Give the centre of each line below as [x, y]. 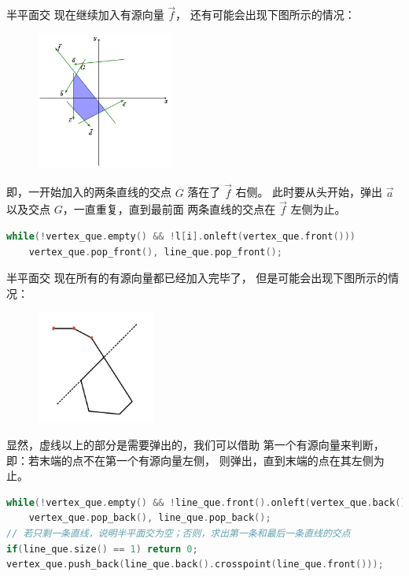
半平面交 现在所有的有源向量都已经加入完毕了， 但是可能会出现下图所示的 [197, 278]
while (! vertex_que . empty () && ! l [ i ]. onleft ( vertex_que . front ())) [181, 237]
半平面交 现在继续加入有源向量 [85, 15]
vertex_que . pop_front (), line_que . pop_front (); [155, 252]
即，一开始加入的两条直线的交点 [89, 192]
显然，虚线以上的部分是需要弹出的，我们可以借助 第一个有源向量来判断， [195, 444]
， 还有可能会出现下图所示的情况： [265, 15]
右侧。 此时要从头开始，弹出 [309, 192]
